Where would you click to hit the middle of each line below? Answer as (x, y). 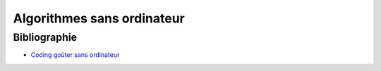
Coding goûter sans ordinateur (75, 55)
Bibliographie (45, 37)
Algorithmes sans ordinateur (99, 18)
